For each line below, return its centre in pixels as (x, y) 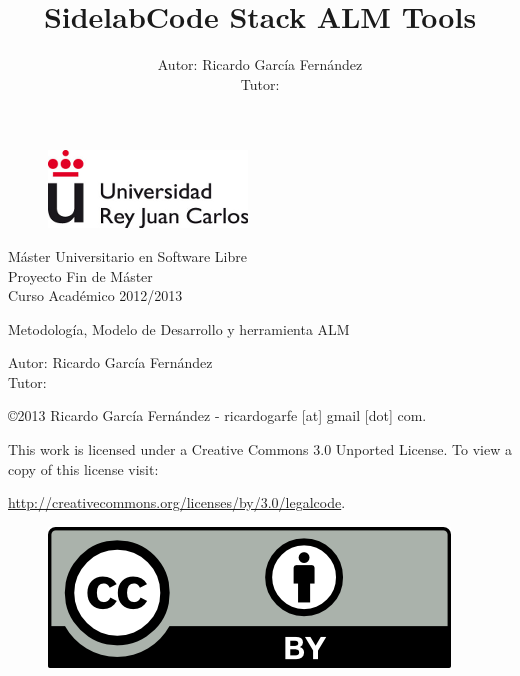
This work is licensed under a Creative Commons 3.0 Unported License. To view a (260, 449)
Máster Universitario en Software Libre (127, 255)
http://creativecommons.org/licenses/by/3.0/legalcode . (177, 502)
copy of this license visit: (83, 468)
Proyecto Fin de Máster (80, 275)
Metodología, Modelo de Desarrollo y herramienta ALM (179, 328)
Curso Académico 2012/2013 (95, 295)
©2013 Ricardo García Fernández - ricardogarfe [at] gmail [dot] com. (217, 415)
